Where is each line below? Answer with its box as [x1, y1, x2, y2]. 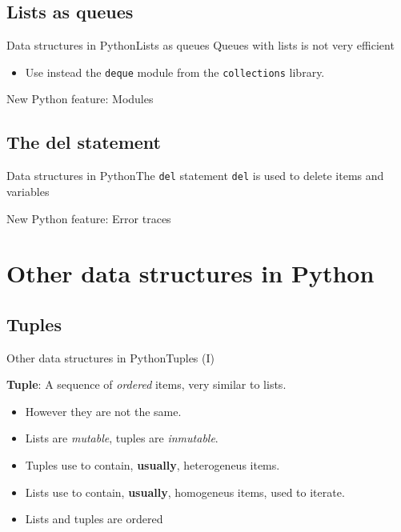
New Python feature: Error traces [6, 210, 171, 226]
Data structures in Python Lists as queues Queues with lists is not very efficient [6, 37, 395, 54]
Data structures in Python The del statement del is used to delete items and [6, 167, 384, 184]
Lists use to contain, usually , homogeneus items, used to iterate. [25, 483, 345, 500]
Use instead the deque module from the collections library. [25, 63, 325, 80]
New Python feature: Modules [6, 90, 154, 107]
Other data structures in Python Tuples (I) [6, 349, 215, 366]
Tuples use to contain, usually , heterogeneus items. [25, 457, 280, 474]
